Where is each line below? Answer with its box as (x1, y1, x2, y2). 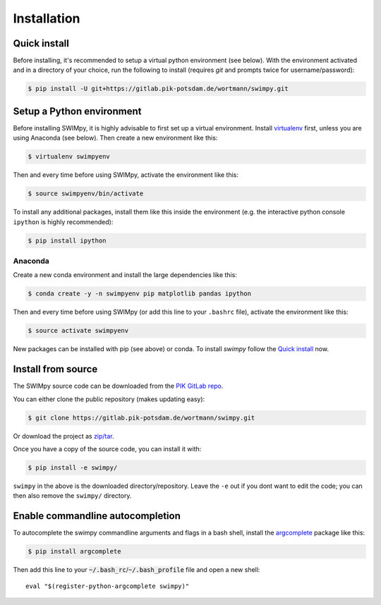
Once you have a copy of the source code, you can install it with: (13, 444, 202, 453)
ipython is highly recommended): (13, 217, 114, 226)
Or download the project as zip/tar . (13, 432, 114, 440)
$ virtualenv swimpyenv (28, 152, 111, 161)
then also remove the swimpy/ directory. (13, 491, 132, 500)
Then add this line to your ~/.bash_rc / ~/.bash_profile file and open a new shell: (13, 566, 260, 574)
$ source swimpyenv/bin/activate (28, 190, 144, 197)
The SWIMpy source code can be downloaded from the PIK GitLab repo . (13, 381, 224, 391)
